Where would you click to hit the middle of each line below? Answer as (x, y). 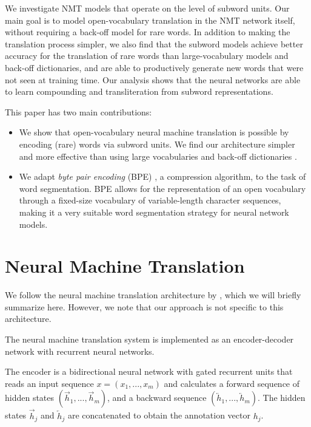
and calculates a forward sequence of (232, 383)
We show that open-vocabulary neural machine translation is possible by (154, 132)
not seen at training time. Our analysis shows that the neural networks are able (153, 79)
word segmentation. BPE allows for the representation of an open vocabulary (162, 188)
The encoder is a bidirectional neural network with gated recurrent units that (149, 371)
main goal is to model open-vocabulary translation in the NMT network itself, (150, 20)
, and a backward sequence (157, 398)
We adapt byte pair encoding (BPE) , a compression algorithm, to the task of (162, 176)
